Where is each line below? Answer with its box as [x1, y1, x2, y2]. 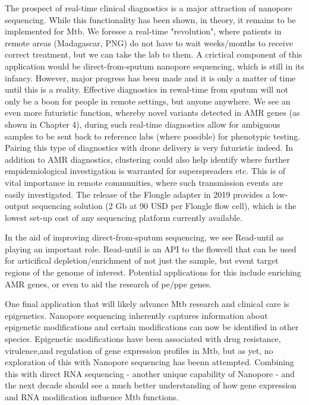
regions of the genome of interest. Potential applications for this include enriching [5, 266, 301, 279]
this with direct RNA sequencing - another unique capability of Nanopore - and [5, 367, 295, 379]
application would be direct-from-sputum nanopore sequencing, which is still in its [5, 59, 304, 72]
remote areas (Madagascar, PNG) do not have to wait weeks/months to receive [5, 36, 293, 49]
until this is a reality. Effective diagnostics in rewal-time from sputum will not [5, 83, 289, 96]
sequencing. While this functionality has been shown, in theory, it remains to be [5, 13, 296, 26]
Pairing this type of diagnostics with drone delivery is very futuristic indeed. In [5, 141, 293, 154]
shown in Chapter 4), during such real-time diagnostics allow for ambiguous [5, 118, 280, 130]
